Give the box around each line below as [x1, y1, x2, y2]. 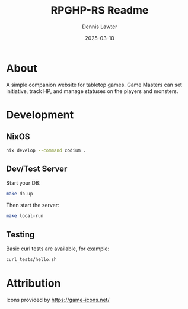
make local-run [6, 213, 44, 219]
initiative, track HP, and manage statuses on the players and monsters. [6, 87, 179, 95]
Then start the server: [6, 202, 59, 209]
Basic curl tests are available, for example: [6, 245, 110, 252]
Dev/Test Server [6, 163, 68, 173]
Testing [6, 229, 35, 240]
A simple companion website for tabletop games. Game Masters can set [6, 81, 183, 88]
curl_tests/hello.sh [6, 256, 58, 262]
